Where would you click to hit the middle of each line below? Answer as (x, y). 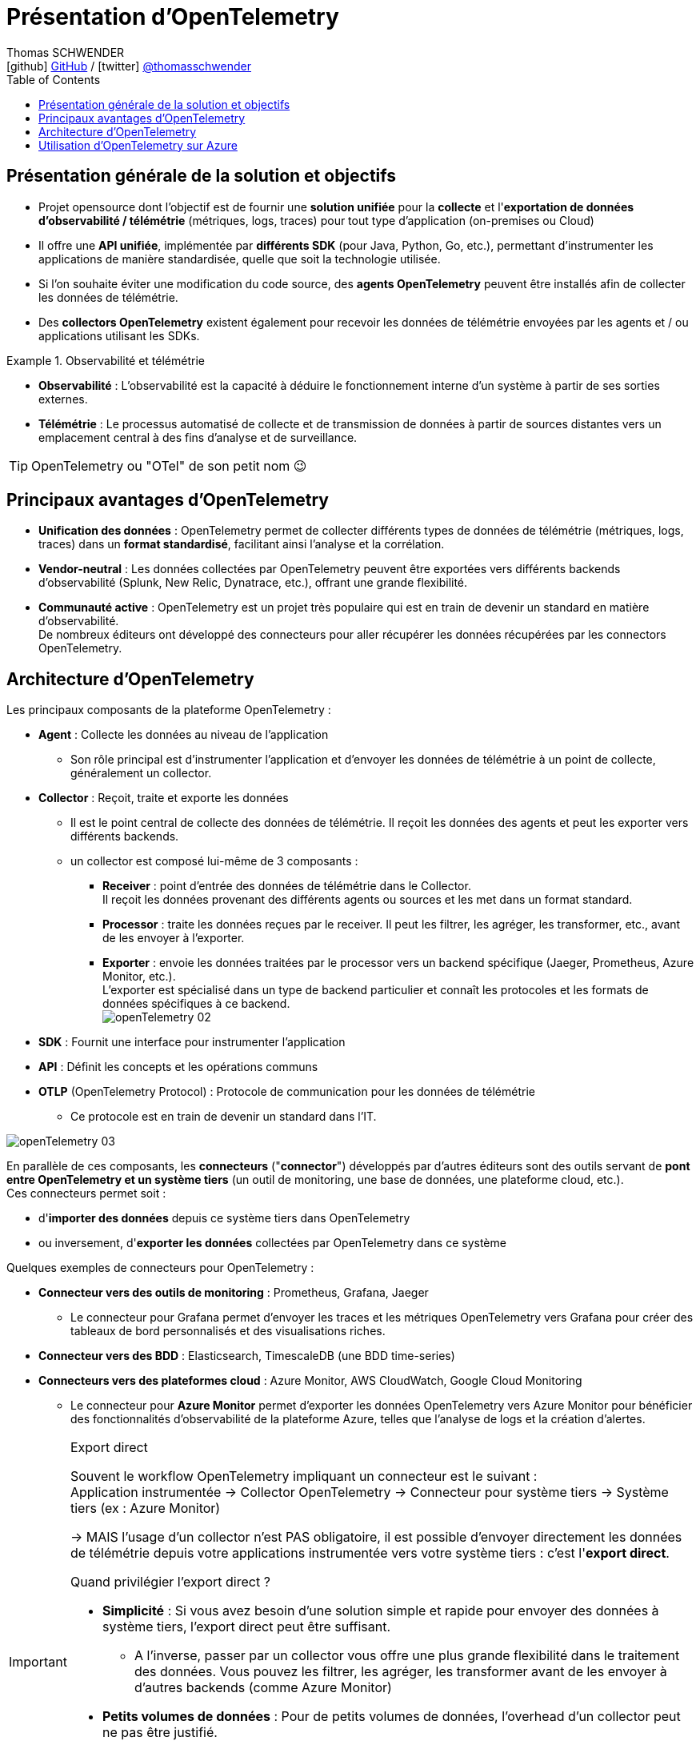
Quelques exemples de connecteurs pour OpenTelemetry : (160, 1268)
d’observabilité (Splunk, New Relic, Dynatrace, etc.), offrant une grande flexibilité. (253, 583)
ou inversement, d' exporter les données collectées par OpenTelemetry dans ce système (272, 1243)
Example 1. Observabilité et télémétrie (106, 360)
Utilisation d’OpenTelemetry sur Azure (138, 145)
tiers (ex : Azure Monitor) (145, 1508)
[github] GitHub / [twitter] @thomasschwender (129, 66)
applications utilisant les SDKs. (119, 335)
